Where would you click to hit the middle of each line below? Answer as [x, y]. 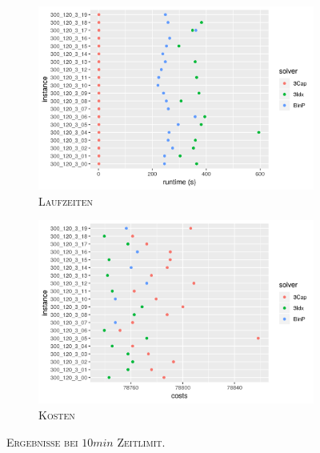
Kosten [57, 415]
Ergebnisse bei [42, 441]
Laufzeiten [66, 200]
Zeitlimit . [141, 441]
